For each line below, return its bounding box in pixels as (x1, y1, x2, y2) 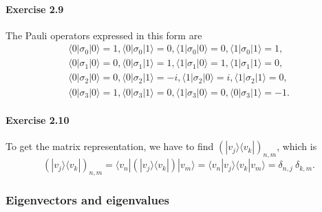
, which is (277, 139, 317, 153)
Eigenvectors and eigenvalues (6, 191, 169, 208)
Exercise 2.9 (6, 1, 64, 16)
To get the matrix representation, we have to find (6, 139, 214, 153)
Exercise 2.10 (6, 113, 69, 127)
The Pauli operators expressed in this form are (6, 28, 202, 42)
